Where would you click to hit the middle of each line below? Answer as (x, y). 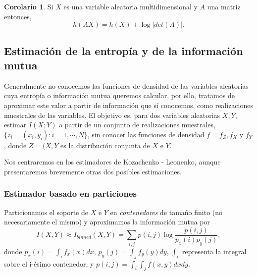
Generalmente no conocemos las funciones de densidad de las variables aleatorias (126, 85)
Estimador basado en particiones (71, 193)
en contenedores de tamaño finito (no (166, 212)
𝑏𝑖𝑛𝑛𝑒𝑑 (84, 237)
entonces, (18, 16)
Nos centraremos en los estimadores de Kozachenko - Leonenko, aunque (112, 162)
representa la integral (214, 251)
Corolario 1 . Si (29, 6)
